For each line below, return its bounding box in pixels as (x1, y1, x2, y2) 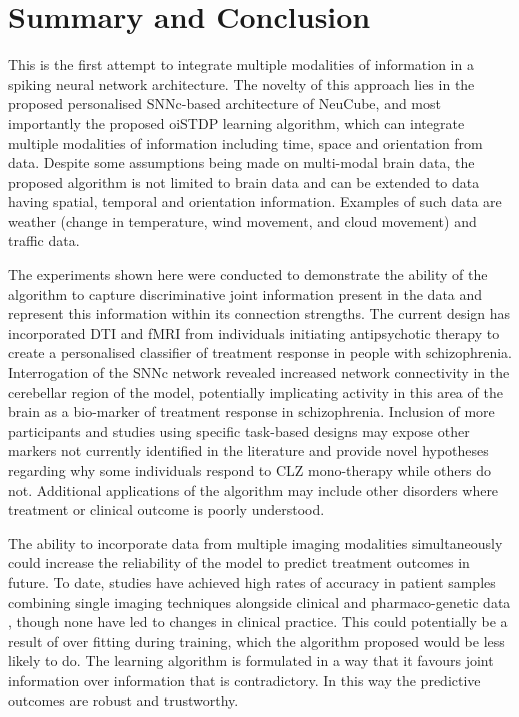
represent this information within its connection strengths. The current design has (8, 303, 511, 324)
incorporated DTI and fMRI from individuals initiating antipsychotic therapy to (8, 322, 500, 343)
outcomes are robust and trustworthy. (8, 689, 239, 710)
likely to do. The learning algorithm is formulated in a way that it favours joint (8, 650, 494, 671)
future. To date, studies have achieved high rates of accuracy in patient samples (8, 571, 496, 592)
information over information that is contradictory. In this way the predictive (8, 669, 481, 690)
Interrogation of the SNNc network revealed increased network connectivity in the (8, 362, 510, 383)
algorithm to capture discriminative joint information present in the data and (8, 283, 483, 304)
